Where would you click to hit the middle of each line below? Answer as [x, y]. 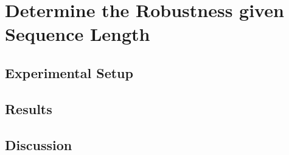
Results [29, 108]
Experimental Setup [69, 72]
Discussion [39, 144]
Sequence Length [78, 34]
